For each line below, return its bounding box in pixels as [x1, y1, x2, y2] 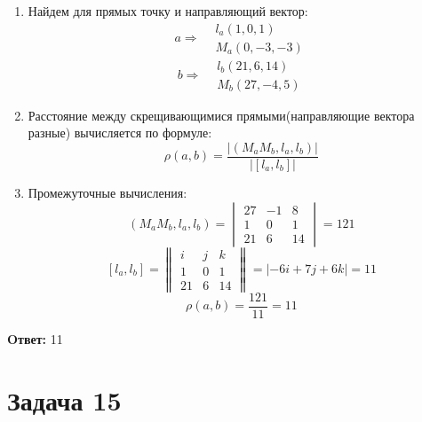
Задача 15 [7, 381, 122, 418]
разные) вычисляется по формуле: [28, 123, 212, 142]
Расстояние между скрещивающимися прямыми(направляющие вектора [28, 105, 415, 124]
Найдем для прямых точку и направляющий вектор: [28, 2, 308, 20]
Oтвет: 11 [7, 329, 63, 348]
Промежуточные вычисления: [28, 183, 187, 201]
